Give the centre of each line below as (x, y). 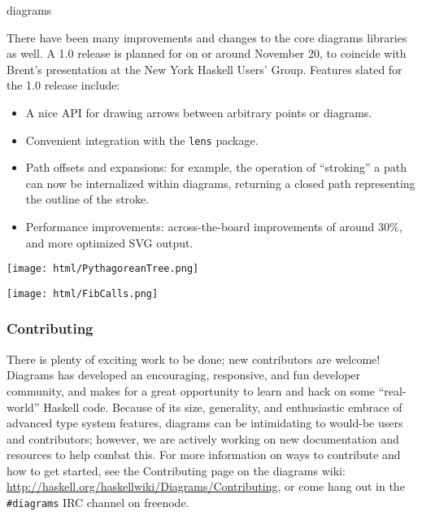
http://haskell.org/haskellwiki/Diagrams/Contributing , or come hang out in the (206, 486)
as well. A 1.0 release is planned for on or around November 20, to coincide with (207, 53)
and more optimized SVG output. (109, 242)
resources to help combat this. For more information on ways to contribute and (204, 455)
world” (23, 407)
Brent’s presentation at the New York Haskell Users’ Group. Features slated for (204, 69)
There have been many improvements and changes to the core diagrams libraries (207, 37)
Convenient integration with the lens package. (142, 140)
